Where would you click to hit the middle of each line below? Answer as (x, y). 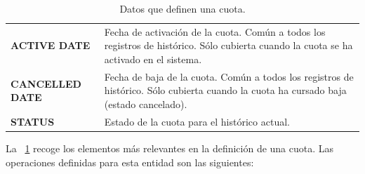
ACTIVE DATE (51, 45)
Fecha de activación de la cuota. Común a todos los (215, 31)
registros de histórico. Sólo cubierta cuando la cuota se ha (228, 45)
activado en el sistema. (153, 59)
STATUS (33, 121)
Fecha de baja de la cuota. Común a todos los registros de (229, 76)
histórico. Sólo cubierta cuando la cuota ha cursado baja (225, 90)
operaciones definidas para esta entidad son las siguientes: (130, 162)
